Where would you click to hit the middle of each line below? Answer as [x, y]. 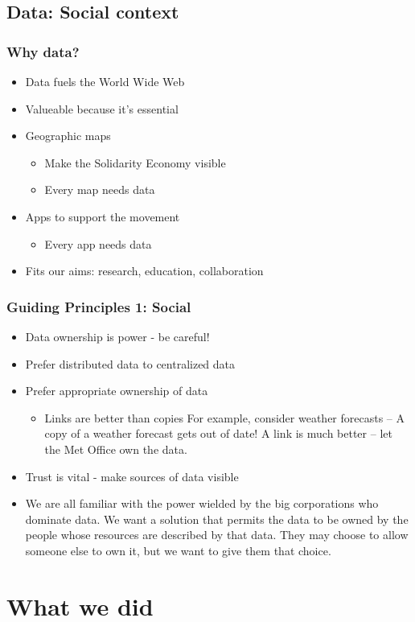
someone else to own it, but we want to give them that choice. [178, 550]
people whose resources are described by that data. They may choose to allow [217, 535]
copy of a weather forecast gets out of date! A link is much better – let [218, 433]
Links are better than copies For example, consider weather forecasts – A [225, 417]
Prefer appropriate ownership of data [117, 391]
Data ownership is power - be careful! [117, 336]
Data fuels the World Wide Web [105, 81]
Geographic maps [68, 136]
